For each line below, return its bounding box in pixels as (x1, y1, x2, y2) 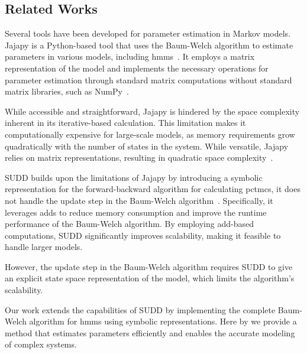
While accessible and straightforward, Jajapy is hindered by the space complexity (5, 105, 300, 117)
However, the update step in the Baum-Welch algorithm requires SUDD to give (5, 260, 293, 272)
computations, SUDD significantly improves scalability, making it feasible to (5, 229, 281, 241)
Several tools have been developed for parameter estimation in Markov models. (5, 27, 291, 40)
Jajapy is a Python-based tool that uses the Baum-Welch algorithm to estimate (5, 38, 293, 51)
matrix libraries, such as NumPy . (5, 85, 129, 98)
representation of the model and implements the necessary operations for (5, 61, 269, 74)
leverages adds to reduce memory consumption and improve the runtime (5, 206, 267, 218)
